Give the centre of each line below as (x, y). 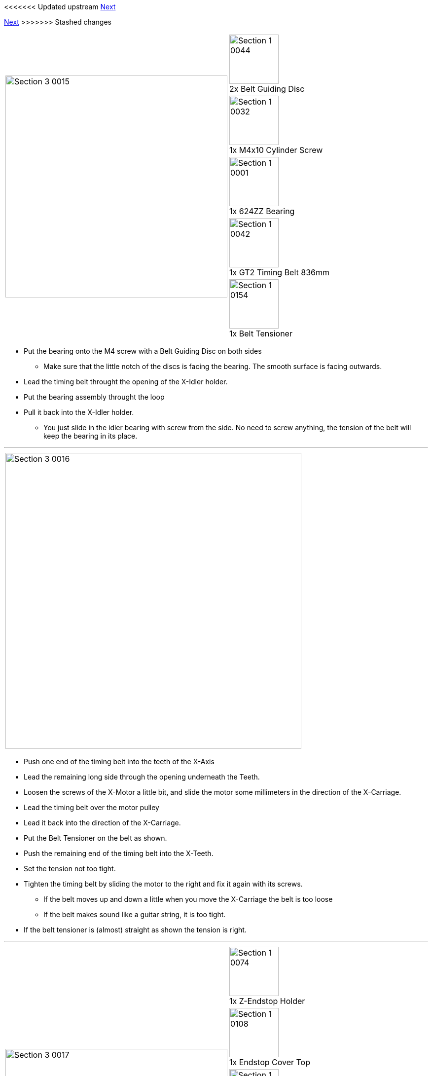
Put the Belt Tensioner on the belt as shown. (95, 838)
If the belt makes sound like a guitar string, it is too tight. (135, 914)
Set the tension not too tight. (70, 869)
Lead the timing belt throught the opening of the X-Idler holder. (126, 382)
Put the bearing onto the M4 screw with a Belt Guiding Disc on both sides (143, 351)
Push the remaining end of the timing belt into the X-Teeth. (119, 853)
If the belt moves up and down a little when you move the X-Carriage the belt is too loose (188, 899)
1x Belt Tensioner (261, 334)
